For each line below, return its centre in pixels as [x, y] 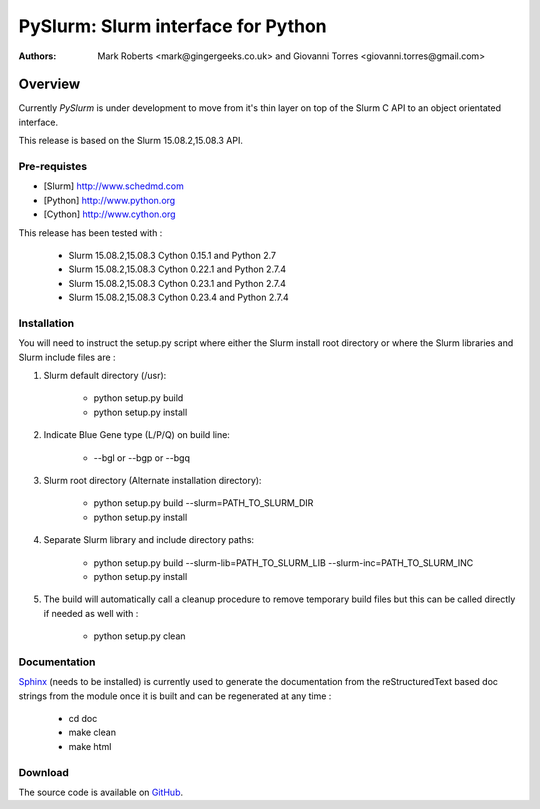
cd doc [83, 719]
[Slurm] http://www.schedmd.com [113, 186]
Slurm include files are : [67, 357]
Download [44, 772]
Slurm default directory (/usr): [105, 376]
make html [90, 746]
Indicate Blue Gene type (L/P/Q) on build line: [136, 435]
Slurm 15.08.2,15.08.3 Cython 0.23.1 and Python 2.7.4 [177, 283]
